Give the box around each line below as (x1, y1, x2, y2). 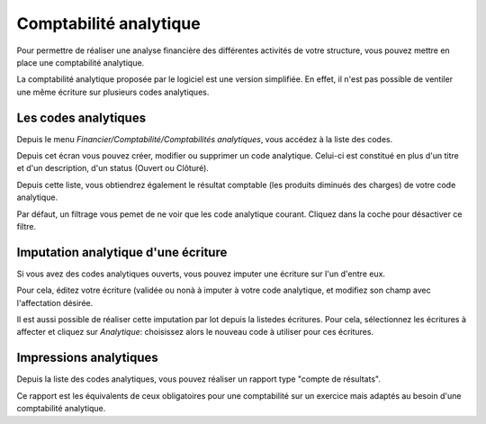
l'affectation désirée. (16, 297, 94, 308)
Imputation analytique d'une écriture (16, 244, 228, 260)
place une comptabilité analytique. (16, 57, 145, 68)
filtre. (16, 221, 36, 231)
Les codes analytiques (16, 110, 147, 125)
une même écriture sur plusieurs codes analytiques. (16, 86, 210, 97)
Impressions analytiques (16, 350, 159, 365)
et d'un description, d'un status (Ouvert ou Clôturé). (16, 163, 209, 174)
